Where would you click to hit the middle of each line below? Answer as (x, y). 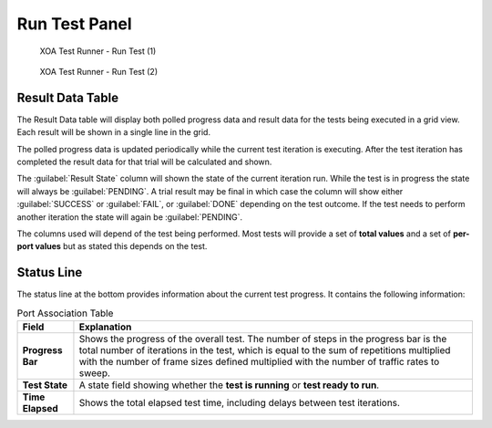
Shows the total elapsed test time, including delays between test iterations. (240, 403)
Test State (45, 385)
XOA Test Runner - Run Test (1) (98, 51)
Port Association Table (65, 313)
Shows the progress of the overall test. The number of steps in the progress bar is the (263, 339)
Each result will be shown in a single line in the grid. (114, 132)
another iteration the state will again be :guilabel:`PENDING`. (130, 217)
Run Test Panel (74, 24)
